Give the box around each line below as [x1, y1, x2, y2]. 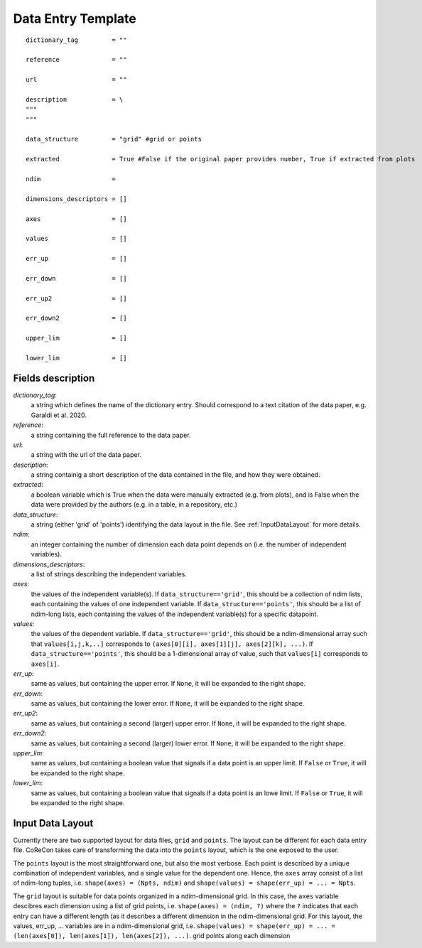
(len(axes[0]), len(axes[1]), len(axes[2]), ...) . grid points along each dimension [13, 932, 291, 940]
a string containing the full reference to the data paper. [31, 431, 191, 439]
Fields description [13, 372, 95, 384]
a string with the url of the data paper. [31, 451, 142, 459]
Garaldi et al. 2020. [31, 411, 87, 419]
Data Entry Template [13, 11, 136, 26]
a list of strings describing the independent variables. [31, 569, 188, 578]
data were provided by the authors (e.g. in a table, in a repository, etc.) [31, 500, 238, 509]
